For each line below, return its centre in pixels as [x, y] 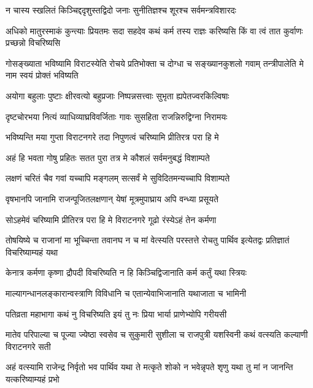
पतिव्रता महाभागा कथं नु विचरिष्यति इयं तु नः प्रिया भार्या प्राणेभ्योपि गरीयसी [116, 314]
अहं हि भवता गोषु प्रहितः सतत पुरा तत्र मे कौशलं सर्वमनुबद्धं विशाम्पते [108, 157]
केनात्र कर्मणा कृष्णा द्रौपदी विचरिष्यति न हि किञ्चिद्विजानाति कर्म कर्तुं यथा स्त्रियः [126, 272]
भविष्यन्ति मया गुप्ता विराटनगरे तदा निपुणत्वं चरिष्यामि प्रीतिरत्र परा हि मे [112, 137]
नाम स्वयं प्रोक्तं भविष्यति [42, 75]
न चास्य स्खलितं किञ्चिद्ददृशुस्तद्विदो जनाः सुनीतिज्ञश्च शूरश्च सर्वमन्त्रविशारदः [121, 10]
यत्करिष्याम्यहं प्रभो [33, 378]
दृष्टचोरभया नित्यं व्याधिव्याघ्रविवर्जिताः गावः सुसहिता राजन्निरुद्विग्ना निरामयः [117, 116]
